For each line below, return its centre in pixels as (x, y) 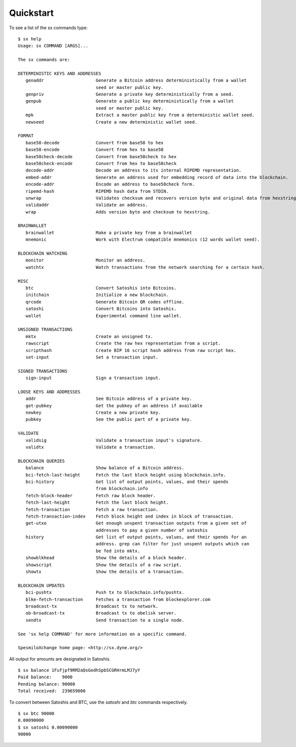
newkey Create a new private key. (93, 413)
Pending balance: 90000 (47, 684)
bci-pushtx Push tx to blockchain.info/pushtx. (105, 593)
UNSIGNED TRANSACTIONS (45, 330)
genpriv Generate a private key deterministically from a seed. (129, 94)
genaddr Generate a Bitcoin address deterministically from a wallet (136, 81)
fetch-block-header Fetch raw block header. (91, 495)
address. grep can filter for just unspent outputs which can (172, 544)
